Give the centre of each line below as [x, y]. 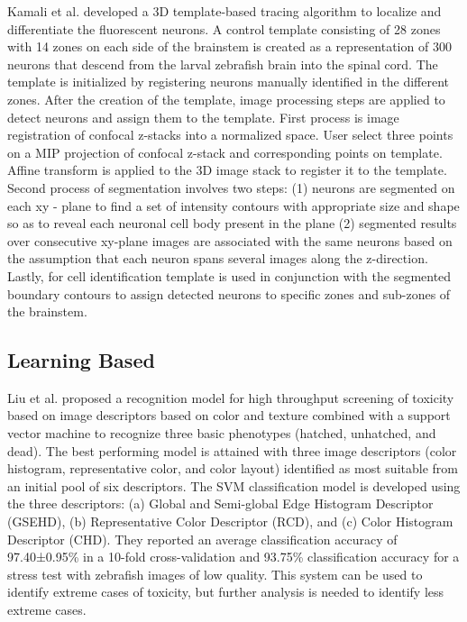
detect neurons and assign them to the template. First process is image [203, 117]
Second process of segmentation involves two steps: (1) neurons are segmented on [231, 187]
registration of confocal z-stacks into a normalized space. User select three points [230, 135]
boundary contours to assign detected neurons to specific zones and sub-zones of [229, 293]
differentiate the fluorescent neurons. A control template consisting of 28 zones [224, 28]
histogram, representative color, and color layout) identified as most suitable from [233, 468]
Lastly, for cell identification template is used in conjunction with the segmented [229, 275]
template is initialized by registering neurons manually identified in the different [229, 82]
